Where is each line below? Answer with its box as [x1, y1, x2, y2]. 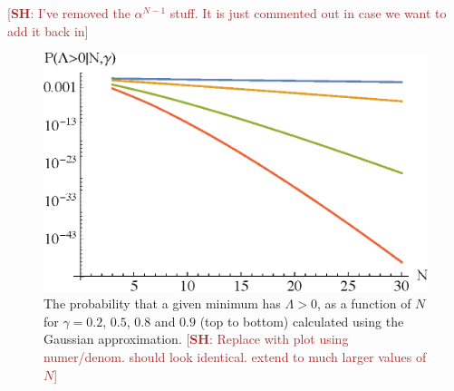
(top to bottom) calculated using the [199, 311, 404, 330]
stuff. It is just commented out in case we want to [169, 4, 447, 22]
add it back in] [7, 21, 89, 40]
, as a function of [316, 294, 411, 313]
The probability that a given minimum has [43, 294, 281, 313]
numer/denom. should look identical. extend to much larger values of [43, 347, 427, 367]
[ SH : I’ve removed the [7, 4, 130, 22]
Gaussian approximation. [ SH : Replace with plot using [43, 329, 349, 348]
